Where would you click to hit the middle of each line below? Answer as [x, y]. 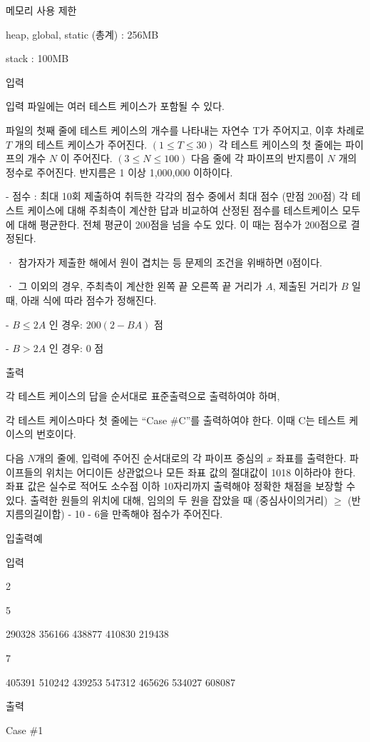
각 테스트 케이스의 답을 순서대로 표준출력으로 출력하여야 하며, [143, 396]
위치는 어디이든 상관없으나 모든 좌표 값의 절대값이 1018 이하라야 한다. [201, 472]
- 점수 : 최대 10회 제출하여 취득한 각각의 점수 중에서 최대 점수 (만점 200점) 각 [177, 196]
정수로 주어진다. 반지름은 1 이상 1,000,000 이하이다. [119, 172]
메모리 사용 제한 [41, 10]
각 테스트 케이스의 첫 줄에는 [280, 144]
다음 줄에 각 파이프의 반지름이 [258, 158]
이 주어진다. [86, 158]
